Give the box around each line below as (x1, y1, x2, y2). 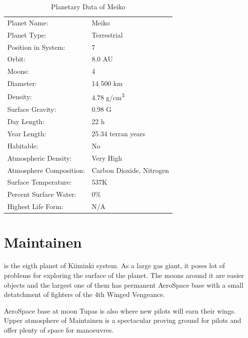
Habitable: (7, 140, 38, 150)
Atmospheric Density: (7, 152, 72, 163)
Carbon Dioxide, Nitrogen (92, 165, 169, 175)
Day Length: (7, 116, 45, 127)
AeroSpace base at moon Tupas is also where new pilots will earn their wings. (4, 305, 236, 316)
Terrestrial (92, 29, 123, 40)
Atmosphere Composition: (7, 165, 85, 175)
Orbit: (7, 54, 26, 64)
